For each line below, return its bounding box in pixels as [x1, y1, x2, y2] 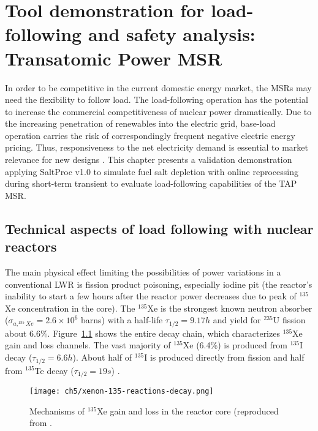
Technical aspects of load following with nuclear [5, 219, 314, 238]
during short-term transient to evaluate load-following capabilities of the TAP [5, 177, 297, 190]
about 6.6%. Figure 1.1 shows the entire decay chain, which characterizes [5, 326, 280, 339]
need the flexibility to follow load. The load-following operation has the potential [5, 93, 308, 106]
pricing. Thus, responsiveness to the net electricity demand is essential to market [5, 141, 308, 154]
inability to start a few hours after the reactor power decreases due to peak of [5, 290, 297, 302]
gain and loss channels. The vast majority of [5, 339, 171, 351]
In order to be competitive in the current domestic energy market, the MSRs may [5, 81, 312, 94]
